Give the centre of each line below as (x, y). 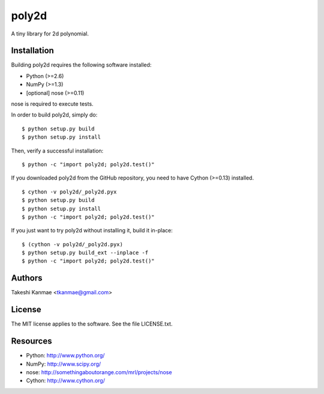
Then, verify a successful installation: (57, 151)
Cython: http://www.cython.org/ (65, 381)
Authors (27, 278)
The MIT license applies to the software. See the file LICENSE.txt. (92, 324)
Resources (31, 341)
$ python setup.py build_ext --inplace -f (85, 253)
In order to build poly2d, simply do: (54, 115)
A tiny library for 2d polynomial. (50, 34)
